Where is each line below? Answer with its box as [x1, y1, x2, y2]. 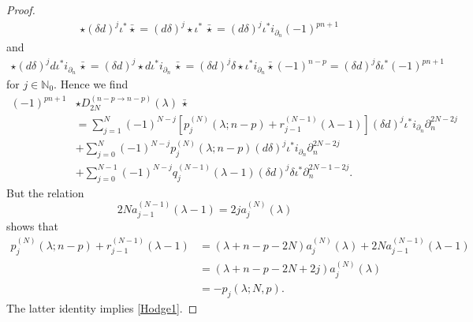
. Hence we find [54, 75, 128, 92]
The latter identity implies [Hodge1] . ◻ [6, 299, 198, 316]
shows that [6, 218, 58, 234]
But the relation [6, 184, 84, 200]
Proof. [6, 2, 35, 17]
